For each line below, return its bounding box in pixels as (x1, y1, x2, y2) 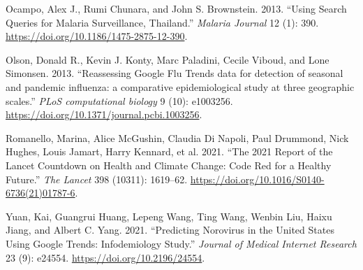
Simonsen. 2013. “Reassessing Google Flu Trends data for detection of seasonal (6, 66, 343, 80)
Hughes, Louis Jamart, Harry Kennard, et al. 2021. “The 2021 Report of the (6, 144, 333, 159)
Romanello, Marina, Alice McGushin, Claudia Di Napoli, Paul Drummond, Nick (6, 130, 349, 145)
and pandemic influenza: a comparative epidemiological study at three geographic (6, 79, 355, 94)
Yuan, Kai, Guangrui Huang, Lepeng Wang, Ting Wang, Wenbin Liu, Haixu (6, 208, 332, 223)
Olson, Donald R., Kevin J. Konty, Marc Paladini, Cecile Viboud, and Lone (6, 52, 329, 66)
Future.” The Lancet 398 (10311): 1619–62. (6, 171, 188, 186)
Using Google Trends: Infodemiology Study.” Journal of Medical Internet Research (6, 236, 357, 250)
